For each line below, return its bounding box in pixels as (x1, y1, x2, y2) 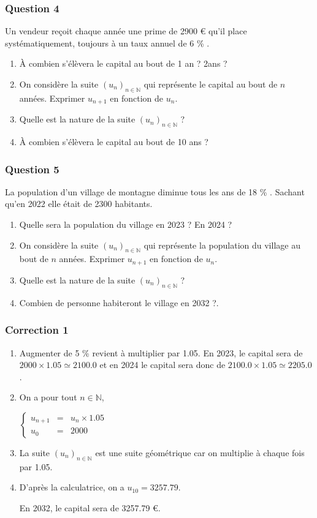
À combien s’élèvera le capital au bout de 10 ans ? (19, 135, 208, 148)
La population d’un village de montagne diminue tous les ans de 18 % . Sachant (5, 185, 305, 198)
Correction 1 (5, 322, 69, 337)
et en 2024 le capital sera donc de (99, 358, 226, 371)
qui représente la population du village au (143, 238, 300, 251)
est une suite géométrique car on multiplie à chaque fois (95, 446, 305, 459)
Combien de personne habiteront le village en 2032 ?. (19, 296, 219, 309)
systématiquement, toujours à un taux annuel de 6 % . (5, 36, 210, 49)
